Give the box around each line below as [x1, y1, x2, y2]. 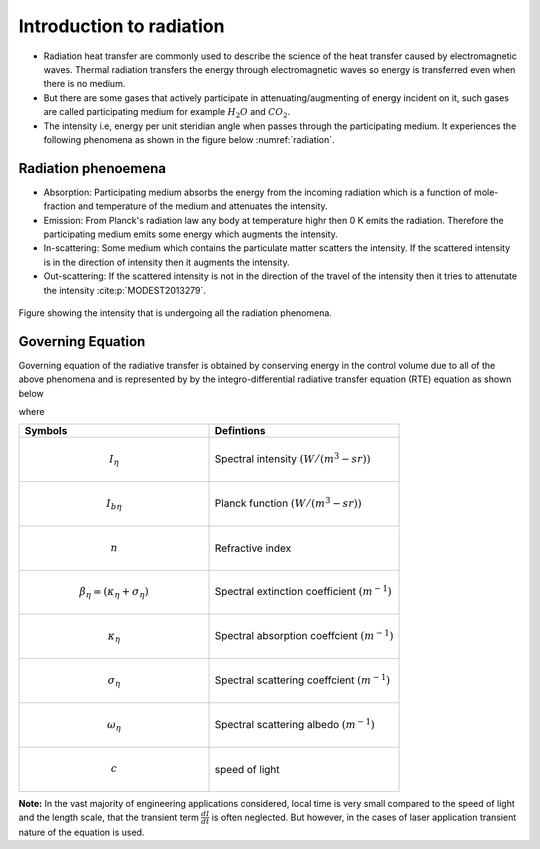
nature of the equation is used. [18, 826, 145, 838]
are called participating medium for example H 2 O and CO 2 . [43, 106, 291, 120]
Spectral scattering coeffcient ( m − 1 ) [214, 671, 391, 687]
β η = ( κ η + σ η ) [79, 585, 149, 600]
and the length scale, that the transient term [18, 811, 199, 823]
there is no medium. [43, 78, 126, 90]
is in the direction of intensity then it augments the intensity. [43, 256, 290, 268]
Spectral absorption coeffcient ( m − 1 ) [214, 627, 394, 643]
